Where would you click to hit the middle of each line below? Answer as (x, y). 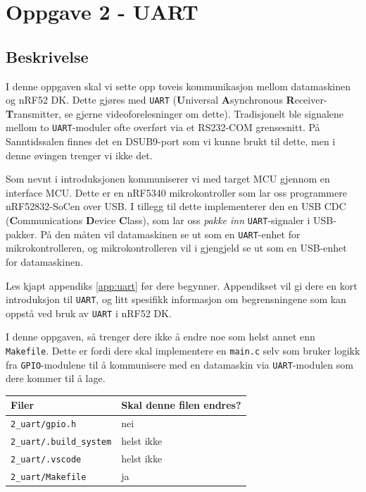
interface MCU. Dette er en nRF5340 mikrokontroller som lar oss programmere (176, 192)
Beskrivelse (47, 56)
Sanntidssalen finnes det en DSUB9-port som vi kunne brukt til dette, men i (171, 141)
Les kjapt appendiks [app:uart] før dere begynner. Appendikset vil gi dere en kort (182, 285)
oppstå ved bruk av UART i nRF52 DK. (89, 313)
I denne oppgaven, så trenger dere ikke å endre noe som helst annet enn (160, 337)
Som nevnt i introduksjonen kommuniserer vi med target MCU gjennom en (168, 179)
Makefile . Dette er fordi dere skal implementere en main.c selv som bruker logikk (183, 351)
